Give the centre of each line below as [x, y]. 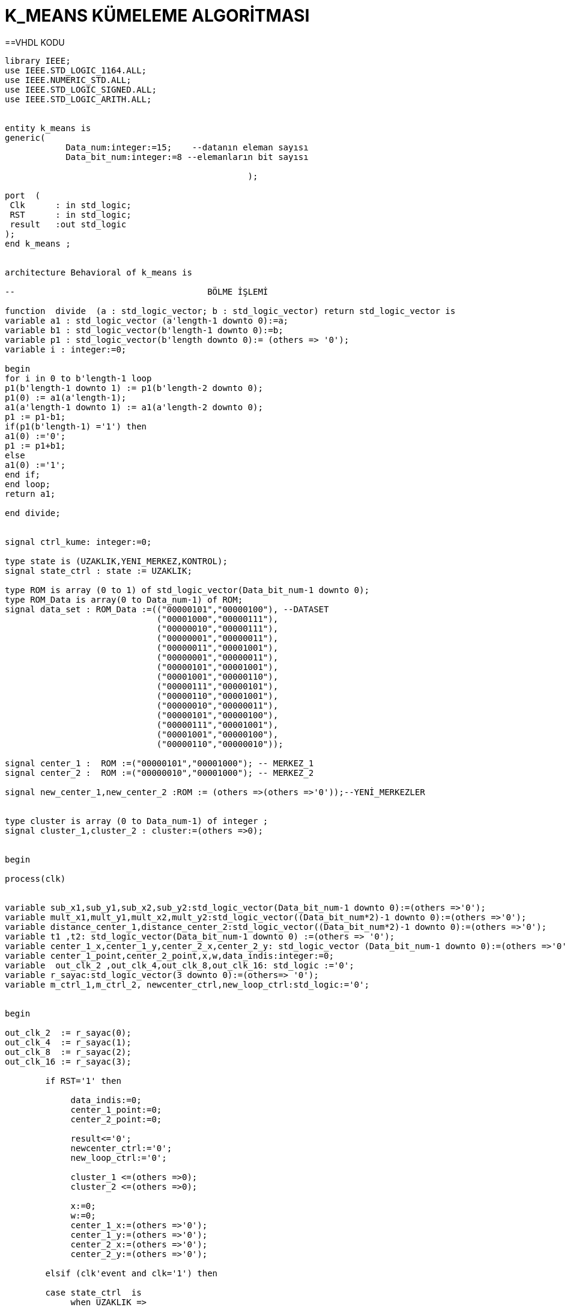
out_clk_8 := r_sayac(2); [68, 1052]
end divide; [33, 513]
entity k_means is [48, 128]
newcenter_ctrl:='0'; [121, 1148]
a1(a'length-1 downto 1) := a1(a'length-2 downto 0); [134, 407]
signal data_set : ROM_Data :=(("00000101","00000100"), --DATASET [167, 609]
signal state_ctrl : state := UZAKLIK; [99, 570]
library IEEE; [38, 60]
